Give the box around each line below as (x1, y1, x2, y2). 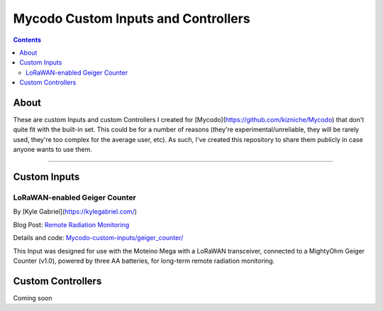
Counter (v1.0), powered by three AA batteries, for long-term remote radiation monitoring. (13, 256, 275, 265)
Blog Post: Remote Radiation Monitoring (13, 220, 130, 229)
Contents (13, 36, 42, 44)
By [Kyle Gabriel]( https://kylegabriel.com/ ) (13, 207, 138, 216)
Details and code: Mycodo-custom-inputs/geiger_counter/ (13, 234, 184, 242)
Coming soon (13, 293, 52, 302)
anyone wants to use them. (13, 146, 92, 154)
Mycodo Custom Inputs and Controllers (13, 11, 251, 26)
